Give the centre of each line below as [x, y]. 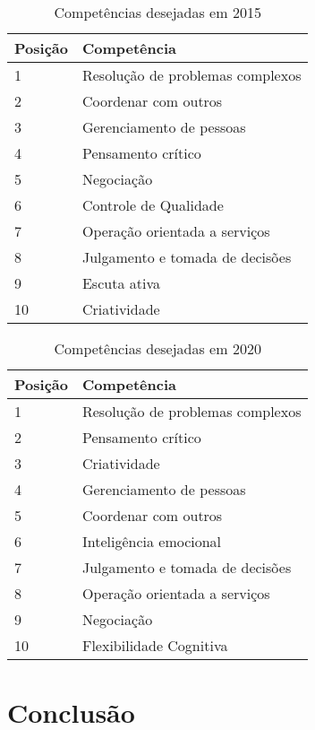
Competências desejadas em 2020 [157, 348]
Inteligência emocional [152, 541]
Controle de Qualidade [153, 205]
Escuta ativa [121, 283]
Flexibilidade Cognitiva [155, 645]
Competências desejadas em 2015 [157, 12]
